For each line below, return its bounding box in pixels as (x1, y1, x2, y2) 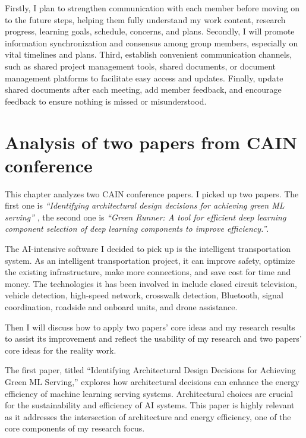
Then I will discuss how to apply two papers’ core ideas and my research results (5, 320, 295, 333)
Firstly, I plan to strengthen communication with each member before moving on (5, 2, 299, 14)
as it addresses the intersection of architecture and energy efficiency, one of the (5, 410, 291, 423)
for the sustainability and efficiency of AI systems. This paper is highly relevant (5, 399, 295, 411)
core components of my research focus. (5, 422, 145, 434)
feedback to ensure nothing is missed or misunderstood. (5, 94, 207, 107)
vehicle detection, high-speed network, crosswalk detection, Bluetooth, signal (5, 289, 283, 301)
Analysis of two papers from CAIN (5, 130, 297, 154)
